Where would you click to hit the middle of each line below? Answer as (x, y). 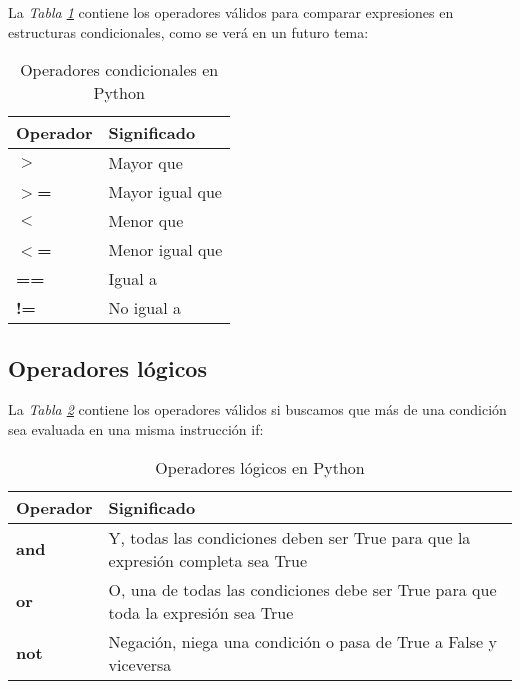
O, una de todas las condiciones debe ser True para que (302, 589)
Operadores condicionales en (119, 70)
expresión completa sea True (207, 560)
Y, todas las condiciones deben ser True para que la (289, 537)
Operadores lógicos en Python (260, 467)
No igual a (144, 308)
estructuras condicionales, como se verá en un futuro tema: (188, 31)
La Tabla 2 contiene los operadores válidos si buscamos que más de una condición (257, 409)
